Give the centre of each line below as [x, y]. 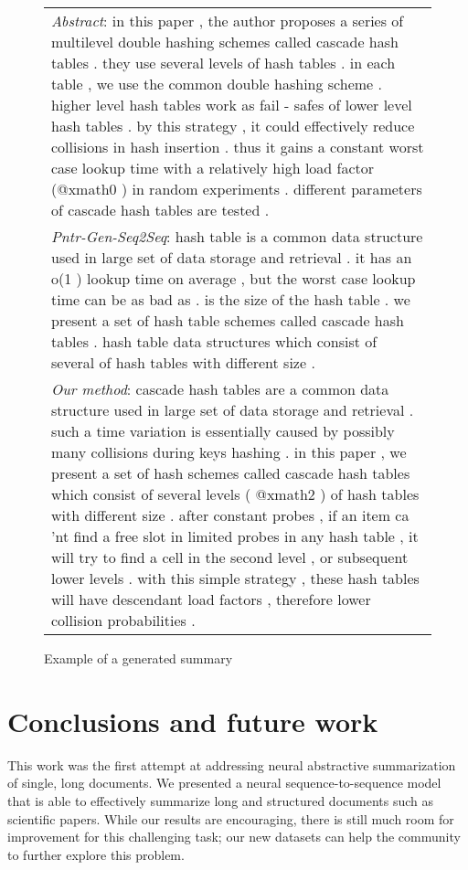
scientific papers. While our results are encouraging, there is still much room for [231, 818]
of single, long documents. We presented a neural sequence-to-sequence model [224, 783]
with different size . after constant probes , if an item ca [230, 515]
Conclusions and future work [193, 721]
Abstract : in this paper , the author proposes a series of [228, 21]
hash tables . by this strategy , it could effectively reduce [233, 126]
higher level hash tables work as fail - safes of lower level [232, 105]
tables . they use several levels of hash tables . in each [223, 63]
